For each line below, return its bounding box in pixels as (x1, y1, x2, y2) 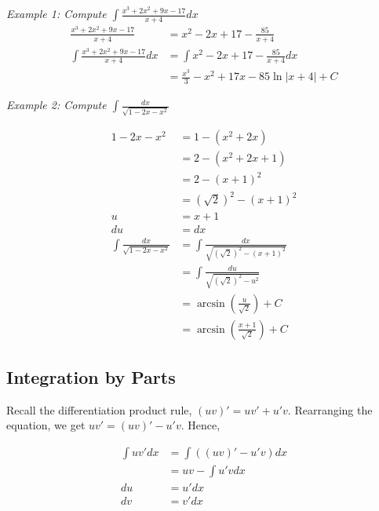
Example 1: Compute (6, 5, 107, 21)
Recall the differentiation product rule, (6, 401, 192, 418)
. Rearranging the (287, 401, 373, 418)
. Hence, (180, 417, 220, 433)
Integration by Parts (6, 365, 176, 389)
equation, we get (6, 417, 86, 433)
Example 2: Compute (6, 97, 107, 113)
